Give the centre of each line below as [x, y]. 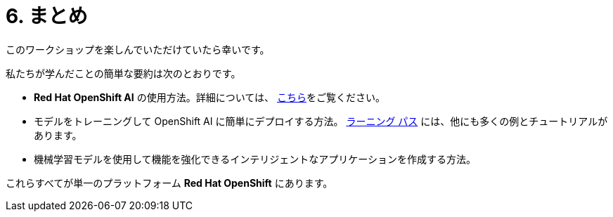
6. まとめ [47, 16]
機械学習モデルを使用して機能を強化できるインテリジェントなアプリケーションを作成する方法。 [255, 159]
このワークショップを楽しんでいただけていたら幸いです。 [138, 49]
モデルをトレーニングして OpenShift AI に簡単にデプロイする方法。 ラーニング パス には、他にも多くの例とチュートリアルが [321, 121]
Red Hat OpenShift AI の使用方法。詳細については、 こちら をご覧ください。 [209, 97]
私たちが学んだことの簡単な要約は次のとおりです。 [123, 73]
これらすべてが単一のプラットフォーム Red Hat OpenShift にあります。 [169, 183]
